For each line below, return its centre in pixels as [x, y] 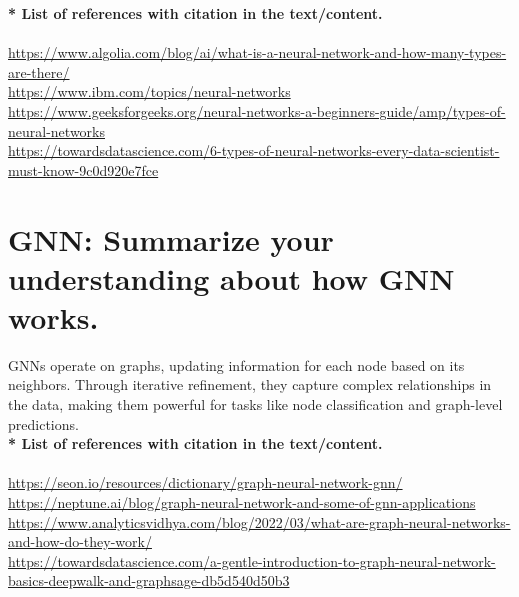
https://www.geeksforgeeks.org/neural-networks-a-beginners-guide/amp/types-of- [257, 110]
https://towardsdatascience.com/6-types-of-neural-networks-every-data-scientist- [254, 150]
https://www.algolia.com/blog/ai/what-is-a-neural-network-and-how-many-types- [257, 52]
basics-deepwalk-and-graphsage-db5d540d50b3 [149, 580]
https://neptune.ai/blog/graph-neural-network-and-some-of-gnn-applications [242, 502]
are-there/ [39, 71]
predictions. [43, 423]
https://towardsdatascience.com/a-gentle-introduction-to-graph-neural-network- [252, 560]
